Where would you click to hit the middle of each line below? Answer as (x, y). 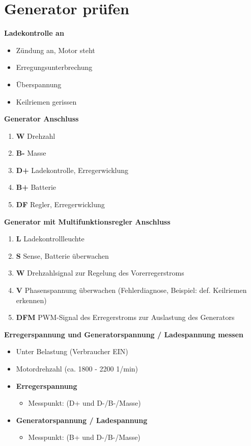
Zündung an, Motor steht (55, 50)
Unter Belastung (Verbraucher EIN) (72, 351)
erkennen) (31, 300)
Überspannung (39, 84)
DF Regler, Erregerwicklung (60, 204)
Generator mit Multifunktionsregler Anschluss (87, 221)
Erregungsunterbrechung (54, 67)
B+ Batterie (36, 187)
